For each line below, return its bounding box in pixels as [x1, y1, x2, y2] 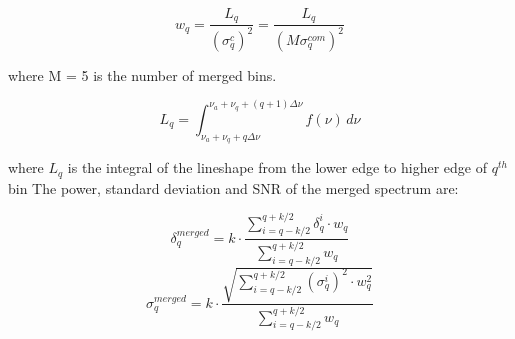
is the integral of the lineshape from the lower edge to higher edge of [67, 157, 487, 178]
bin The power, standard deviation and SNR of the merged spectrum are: [8, 177, 459, 198]
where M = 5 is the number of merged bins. [8, 64, 277, 85]
